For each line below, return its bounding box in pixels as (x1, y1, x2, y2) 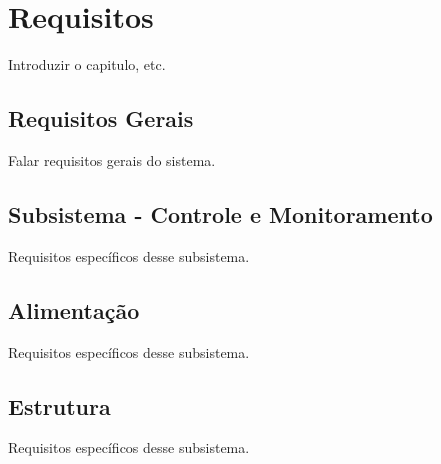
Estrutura (8, 390, 111, 421)
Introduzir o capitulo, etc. (8, 54, 166, 75)
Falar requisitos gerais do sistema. (8, 149, 216, 170)
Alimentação (8, 294, 140, 325)
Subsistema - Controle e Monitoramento (8, 198, 433, 229)
